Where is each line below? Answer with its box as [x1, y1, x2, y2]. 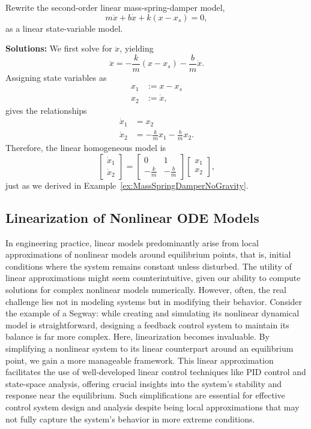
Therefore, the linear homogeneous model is [5, 141, 166, 154]
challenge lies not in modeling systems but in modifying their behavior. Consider [5, 295, 303, 307]
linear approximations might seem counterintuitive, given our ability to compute [5, 271, 301, 284]
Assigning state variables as [5, 71, 107, 83]
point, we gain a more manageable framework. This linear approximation [5, 354, 274, 366]
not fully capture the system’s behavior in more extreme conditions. [5, 412, 255, 425]
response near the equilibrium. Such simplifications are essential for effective [5, 389, 285, 401]
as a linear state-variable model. [5, 22, 123, 34]
